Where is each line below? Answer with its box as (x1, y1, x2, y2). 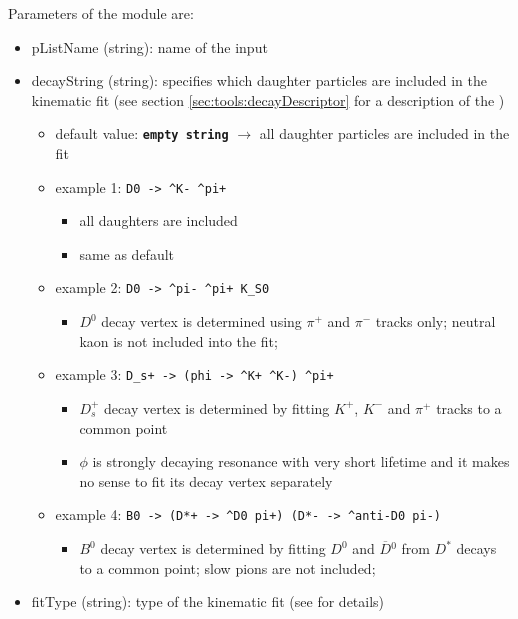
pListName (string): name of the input (31, 36, 268, 57)
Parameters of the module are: (8, 3, 194, 23)
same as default (79, 243, 175, 264)
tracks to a (436, 397, 502, 418)
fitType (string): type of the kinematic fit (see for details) (31, 591, 385, 612)
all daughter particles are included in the (259, 123, 510, 144)
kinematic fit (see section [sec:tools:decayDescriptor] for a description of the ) (31, 89, 505, 110)
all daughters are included (79, 210, 238, 231)
